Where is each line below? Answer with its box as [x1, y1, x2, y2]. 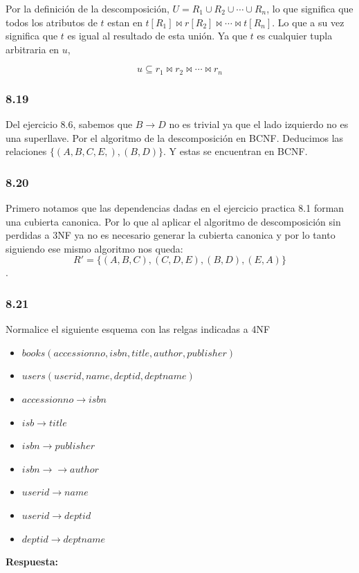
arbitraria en [6, 42, 59, 56]
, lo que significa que [266, 1, 353, 15]
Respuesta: [6, 554, 58, 569]
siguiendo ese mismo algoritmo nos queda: [6, 241, 183, 255]
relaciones [6, 144, 47, 158]
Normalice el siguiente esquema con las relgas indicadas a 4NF [6, 322, 270, 336]
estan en [107, 15, 142, 29]
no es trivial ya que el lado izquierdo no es [169, 117, 349, 131]
